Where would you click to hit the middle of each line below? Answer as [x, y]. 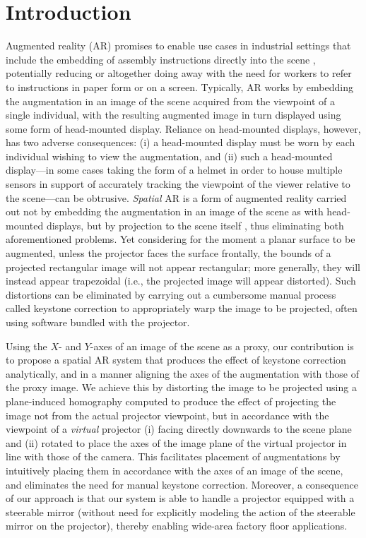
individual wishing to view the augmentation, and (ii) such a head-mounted [169, 156]
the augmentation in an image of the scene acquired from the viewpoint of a [171, 101]
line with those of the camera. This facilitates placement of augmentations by [173, 456]
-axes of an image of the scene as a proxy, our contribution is [222, 346]
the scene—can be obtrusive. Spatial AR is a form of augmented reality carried [176, 197]
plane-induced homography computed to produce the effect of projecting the [171, 401]
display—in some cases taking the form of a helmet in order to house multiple [174, 170]
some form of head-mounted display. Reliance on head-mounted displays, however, [183, 128]
